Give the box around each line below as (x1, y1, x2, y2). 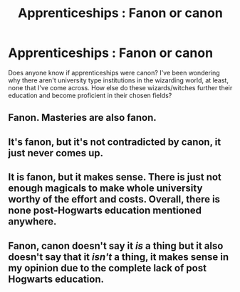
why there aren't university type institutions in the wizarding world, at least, (8, 76, 229, 85)
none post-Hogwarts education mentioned (8, 205, 202, 217)
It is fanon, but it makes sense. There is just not (8, 171, 221, 183)
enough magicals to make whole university (8, 183, 203, 195)
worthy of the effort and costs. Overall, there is (8, 193, 220, 205)
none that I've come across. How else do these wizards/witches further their (8, 83, 233, 92)
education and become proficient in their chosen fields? (8, 91, 172, 99)
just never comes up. (8, 147, 104, 159)
